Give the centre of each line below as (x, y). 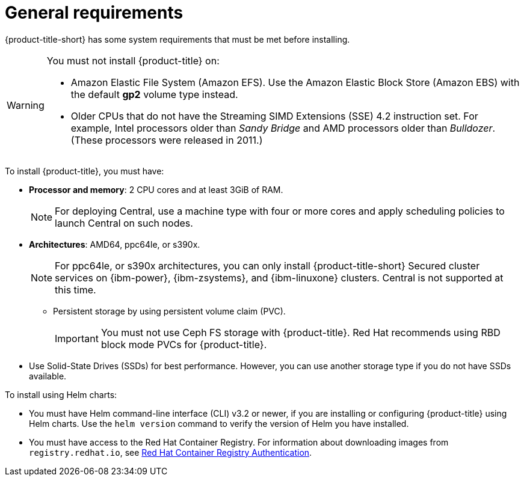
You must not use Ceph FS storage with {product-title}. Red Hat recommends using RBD (301, 332)
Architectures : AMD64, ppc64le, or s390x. (115, 244)
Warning (26, 105)
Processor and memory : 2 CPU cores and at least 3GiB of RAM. (156, 189)
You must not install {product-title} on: (133, 60)
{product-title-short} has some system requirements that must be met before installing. (177, 39)
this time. (76, 290)
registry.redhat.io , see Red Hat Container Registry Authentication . (171, 452)
